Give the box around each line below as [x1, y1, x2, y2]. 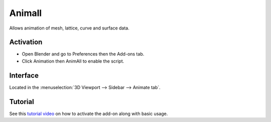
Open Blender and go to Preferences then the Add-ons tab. [22, 51, 145, 57]
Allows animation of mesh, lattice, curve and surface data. [9, 25, 130, 31]
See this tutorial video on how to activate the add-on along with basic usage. [9, 110, 168, 116]
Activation [9, 38, 43, 46]
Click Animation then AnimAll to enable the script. [22, 58, 124, 64]
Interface [9, 71, 39, 79]
